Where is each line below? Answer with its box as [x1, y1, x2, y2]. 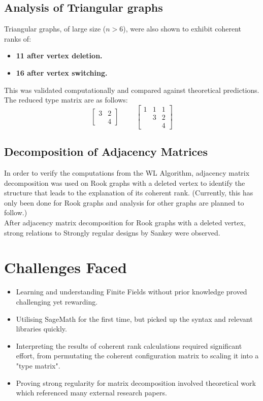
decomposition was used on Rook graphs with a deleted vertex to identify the [4, 177, 245, 188]
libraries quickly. [16, 323, 67, 334]
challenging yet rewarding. [16, 296, 98, 307]
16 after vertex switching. [16, 67, 108, 78]
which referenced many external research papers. [16, 387, 167, 398]
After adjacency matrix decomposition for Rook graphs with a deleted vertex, [4, 217, 246, 228]
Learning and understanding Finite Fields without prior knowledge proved [16, 286, 247, 297]
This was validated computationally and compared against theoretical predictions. [4, 84, 259, 95]
